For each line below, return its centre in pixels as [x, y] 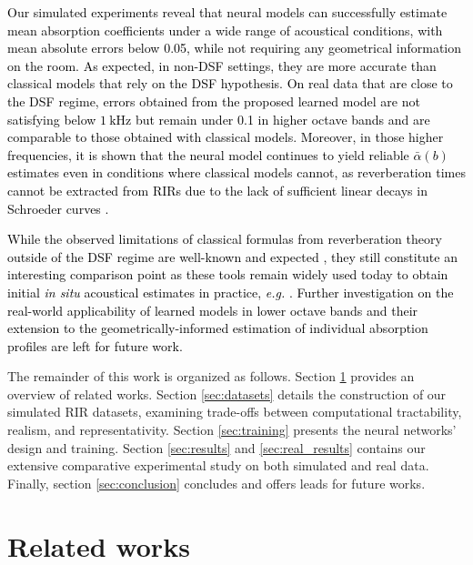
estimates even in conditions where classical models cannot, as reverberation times [236, 172]
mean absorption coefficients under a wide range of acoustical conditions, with [225, 30]
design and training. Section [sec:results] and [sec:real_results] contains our [216, 447]
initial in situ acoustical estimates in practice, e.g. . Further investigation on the [231, 292]
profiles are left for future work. [95, 345]
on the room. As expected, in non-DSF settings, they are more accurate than [222, 65]
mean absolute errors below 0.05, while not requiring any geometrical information [234, 48]
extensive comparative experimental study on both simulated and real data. [218, 465]
